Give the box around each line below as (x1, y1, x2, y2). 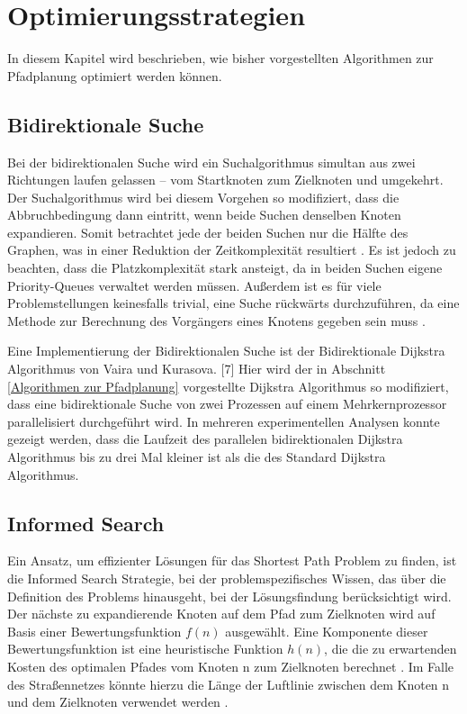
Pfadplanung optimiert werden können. (7, 66, 222, 85)
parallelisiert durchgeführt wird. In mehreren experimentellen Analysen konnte (7, 411, 440, 430)
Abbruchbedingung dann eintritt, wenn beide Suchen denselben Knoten (7, 205, 401, 224)
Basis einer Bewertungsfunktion (7, 621, 182, 640)
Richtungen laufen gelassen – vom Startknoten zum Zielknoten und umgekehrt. (7, 170, 444, 189)
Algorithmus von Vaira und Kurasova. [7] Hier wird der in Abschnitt (7, 359, 386, 378)
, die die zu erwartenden (324, 639, 457, 658)
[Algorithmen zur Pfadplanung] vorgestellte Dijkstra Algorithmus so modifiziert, (7, 376, 449, 395)
